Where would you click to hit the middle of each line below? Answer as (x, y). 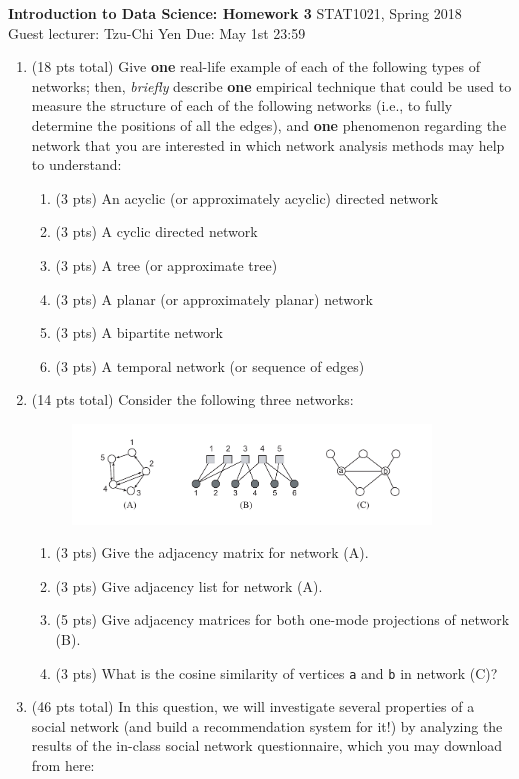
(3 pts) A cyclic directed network (156, 231)
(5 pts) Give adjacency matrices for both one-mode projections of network (282, 619)
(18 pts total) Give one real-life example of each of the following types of (255, 66)
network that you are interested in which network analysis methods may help (268, 144)
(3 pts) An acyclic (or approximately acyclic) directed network (247, 197)
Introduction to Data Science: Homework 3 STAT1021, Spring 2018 (235, 13)
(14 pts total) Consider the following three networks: (192, 399)
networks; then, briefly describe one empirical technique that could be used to (271, 85)
